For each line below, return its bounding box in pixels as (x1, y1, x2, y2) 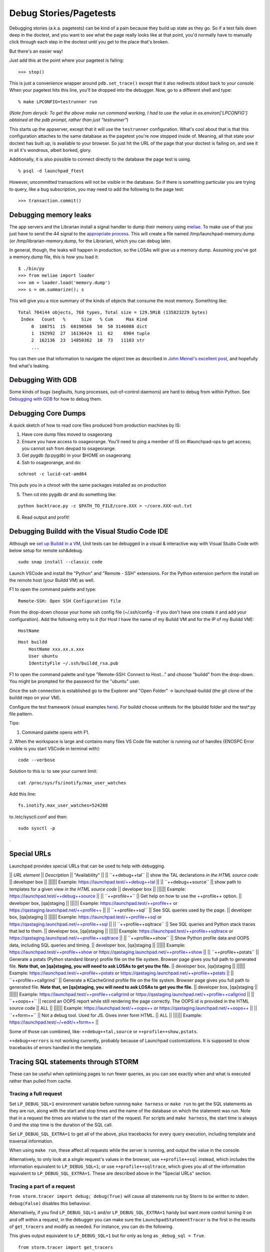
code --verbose (18, 757, 55, 763)
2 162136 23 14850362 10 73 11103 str (31, 338, 145, 343)
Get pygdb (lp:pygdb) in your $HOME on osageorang (21, 452, 131, 458)
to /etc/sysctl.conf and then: (9, 814, 67, 820)
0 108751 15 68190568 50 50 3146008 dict (31, 324, 147, 329)
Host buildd (18, 639, 47, 645)
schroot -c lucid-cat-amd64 (18, 471, 87, 477)
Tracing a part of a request (9, 1183, 75, 1190)
